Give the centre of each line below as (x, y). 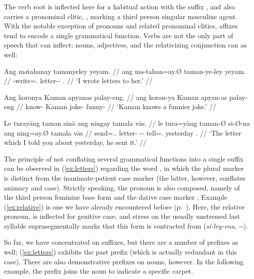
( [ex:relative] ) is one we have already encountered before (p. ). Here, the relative (124, 206)
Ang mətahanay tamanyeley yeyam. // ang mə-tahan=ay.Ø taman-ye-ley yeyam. (125, 71)
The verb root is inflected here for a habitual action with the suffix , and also (119, 6)
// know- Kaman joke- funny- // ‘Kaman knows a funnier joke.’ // (116, 106)
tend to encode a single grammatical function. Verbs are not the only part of (119, 35)
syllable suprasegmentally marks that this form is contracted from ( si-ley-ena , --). (126, 225)
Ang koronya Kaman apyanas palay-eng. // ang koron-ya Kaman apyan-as (116, 97)
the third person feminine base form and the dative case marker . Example (116, 197)
